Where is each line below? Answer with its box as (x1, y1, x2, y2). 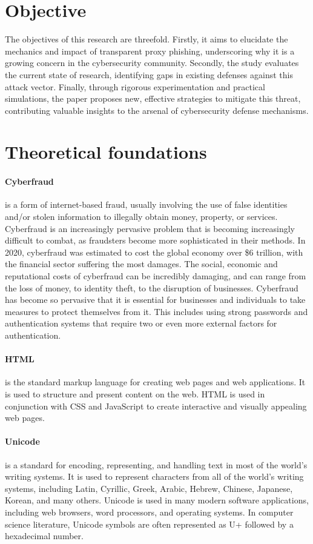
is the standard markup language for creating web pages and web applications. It (5, 376, 306, 388)
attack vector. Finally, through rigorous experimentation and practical (5, 80, 265, 93)
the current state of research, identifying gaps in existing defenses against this (5, 68, 293, 81)
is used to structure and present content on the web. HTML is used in (5, 387, 265, 400)
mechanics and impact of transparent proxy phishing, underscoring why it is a (5, 44, 295, 57)
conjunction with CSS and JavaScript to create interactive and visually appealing (5, 399, 307, 412)
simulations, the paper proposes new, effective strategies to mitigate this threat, (5, 92, 301, 105)
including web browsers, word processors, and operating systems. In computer (5, 505, 294, 518)
